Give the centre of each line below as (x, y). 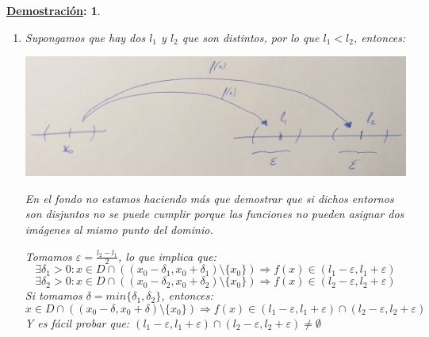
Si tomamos (54, 295)
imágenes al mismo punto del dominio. (119, 229)
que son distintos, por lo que (251, 37)
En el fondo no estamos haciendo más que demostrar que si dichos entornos (209, 198)
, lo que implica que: (167, 256)
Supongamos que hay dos (85, 37)
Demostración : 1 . (54, 10)
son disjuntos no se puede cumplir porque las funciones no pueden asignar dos (214, 214)
